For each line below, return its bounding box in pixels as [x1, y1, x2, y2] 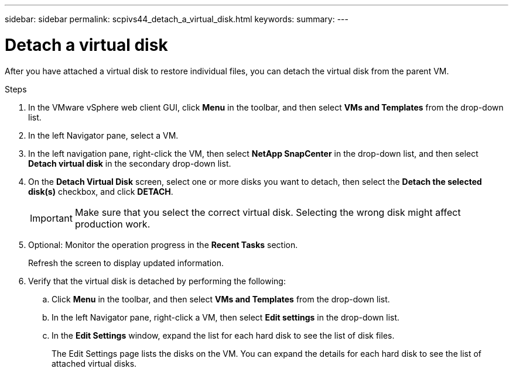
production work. [74, 218, 151, 230]
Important [30, 212, 73, 224]
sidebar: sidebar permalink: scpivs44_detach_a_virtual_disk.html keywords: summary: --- [5, 14, 348, 24]
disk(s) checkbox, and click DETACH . [28, 186, 173, 197]
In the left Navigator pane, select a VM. [28, 130, 179, 140]
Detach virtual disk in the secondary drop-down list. [28, 158, 231, 168]
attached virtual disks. [52, 358, 137, 368]
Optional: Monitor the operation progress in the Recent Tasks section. [28, 239, 298, 250]
